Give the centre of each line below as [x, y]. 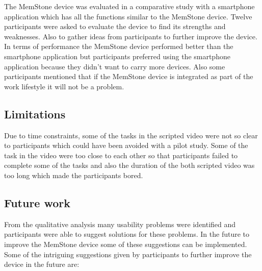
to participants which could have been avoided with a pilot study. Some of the [126, 145]
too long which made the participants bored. [74, 175]
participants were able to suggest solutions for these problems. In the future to [127, 234]
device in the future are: [42, 264]
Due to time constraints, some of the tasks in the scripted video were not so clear [131, 135]
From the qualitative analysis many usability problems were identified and [120, 224]
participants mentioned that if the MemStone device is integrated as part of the [129, 76]
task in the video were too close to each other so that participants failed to [121, 155]
